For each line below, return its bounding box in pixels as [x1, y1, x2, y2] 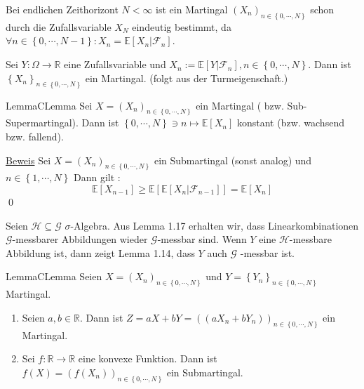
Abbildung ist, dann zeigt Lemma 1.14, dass [6, 245, 195, 260]
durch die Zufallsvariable [6, 19, 112, 34]
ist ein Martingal [156, 2, 228, 16]
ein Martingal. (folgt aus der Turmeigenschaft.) [85, 70, 288, 85]
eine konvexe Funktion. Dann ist [78, 351, 217, 366]
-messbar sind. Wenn [157, 232, 247, 246]
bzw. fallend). [6, 128, 64, 143]
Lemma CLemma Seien [6, 269, 102, 284]
